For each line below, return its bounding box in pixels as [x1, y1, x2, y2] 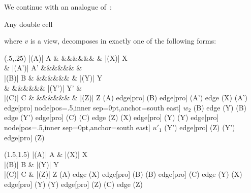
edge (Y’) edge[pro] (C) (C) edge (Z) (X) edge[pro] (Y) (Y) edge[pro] [4, 112, 219, 123]
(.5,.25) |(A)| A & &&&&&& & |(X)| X [4, 52, 128, 63]
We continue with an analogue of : [4, 2, 112, 12]
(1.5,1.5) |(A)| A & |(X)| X [4, 149, 88, 160]
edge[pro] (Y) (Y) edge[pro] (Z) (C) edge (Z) [4, 178, 143, 189]
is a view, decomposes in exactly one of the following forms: [30, 35, 216, 46]
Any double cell [4, 18, 53, 29]
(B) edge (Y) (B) [193, 102, 247, 112]
